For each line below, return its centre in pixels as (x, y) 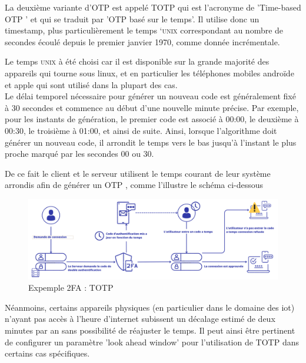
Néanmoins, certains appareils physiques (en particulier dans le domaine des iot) (150, 307)
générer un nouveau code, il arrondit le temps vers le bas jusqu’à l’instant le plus (151, 142)
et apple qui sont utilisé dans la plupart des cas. (91, 84)
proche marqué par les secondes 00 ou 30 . (79, 154)
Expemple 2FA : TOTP (71, 288)
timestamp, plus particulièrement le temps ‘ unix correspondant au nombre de (144, 30)
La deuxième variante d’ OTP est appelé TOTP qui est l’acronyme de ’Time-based (153, 7)
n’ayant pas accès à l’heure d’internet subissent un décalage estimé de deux (140, 319)
